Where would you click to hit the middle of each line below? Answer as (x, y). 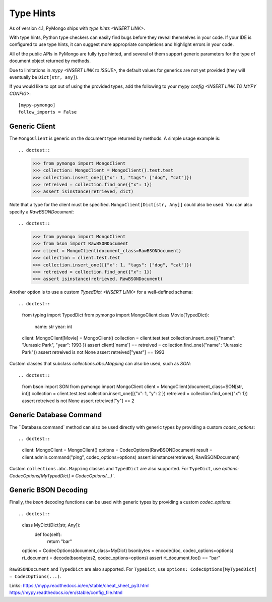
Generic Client (32, 126)
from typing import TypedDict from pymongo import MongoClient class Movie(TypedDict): (115, 315)
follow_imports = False (48, 112)
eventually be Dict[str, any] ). (44, 77)
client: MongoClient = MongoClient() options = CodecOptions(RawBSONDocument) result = (117, 450)
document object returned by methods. (50, 61)
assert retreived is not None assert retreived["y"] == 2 (78, 401)
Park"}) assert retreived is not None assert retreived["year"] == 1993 (93, 352)
